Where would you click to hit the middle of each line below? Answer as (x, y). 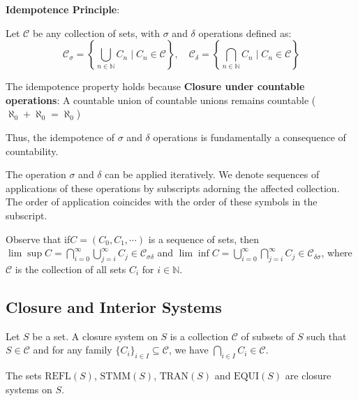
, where (337, 253)
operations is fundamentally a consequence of (249, 137)
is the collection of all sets (70, 269)
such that (327, 336)
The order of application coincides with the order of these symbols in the (162, 202)
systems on (29, 389)
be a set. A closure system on (95, 336)
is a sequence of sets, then (204, 239)
